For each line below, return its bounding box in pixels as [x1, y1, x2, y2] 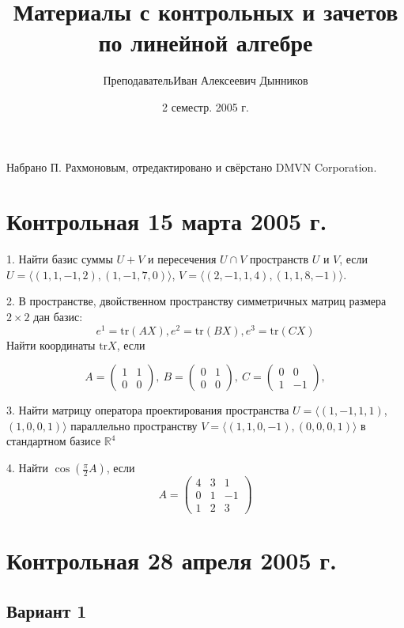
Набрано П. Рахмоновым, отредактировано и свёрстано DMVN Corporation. [6, 158, 377, 175]
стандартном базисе [6, 433, 101, 449]
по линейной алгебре [98, 26, 313, 59]
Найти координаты [6, 336, 96, 353]
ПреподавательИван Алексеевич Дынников [103, 72, 308, 89]
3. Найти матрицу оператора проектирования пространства [6, 402, 289, 418]
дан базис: [33, 308, 83, 324]
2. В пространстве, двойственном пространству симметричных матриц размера [6, 293, 387, 309]
